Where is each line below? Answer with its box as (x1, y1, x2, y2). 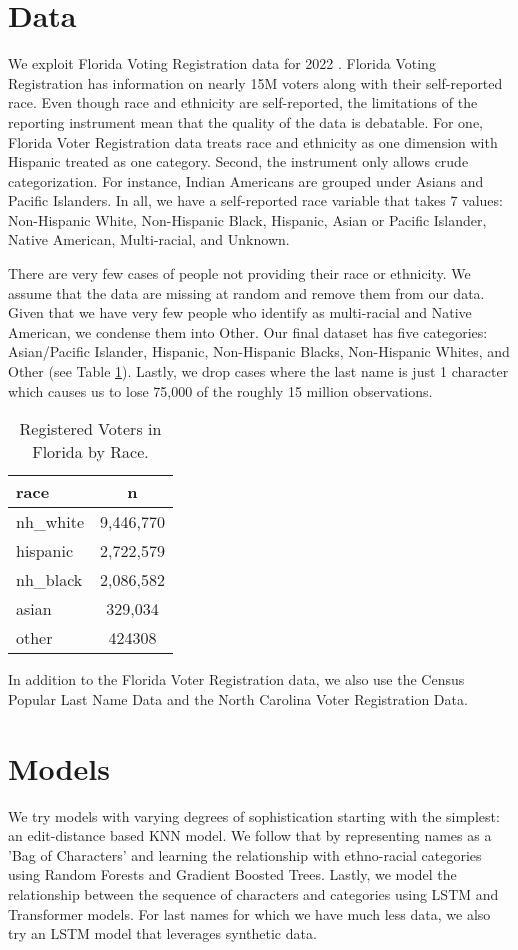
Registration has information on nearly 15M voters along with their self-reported (8, 72, 503, 93)
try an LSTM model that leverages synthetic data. (8, 923, 317, 944)
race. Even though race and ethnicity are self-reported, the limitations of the (8, 92, 478, 113)
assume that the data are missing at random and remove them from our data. (8, 282, 485, 303)
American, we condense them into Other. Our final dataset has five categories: (8, 321, 488, 342)
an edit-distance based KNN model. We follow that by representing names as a (8, 825, 492, 846)
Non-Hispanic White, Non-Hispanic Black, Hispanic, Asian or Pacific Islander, (8, 209, 487, 230)
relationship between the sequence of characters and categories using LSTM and (8, 883, 499, 904)
